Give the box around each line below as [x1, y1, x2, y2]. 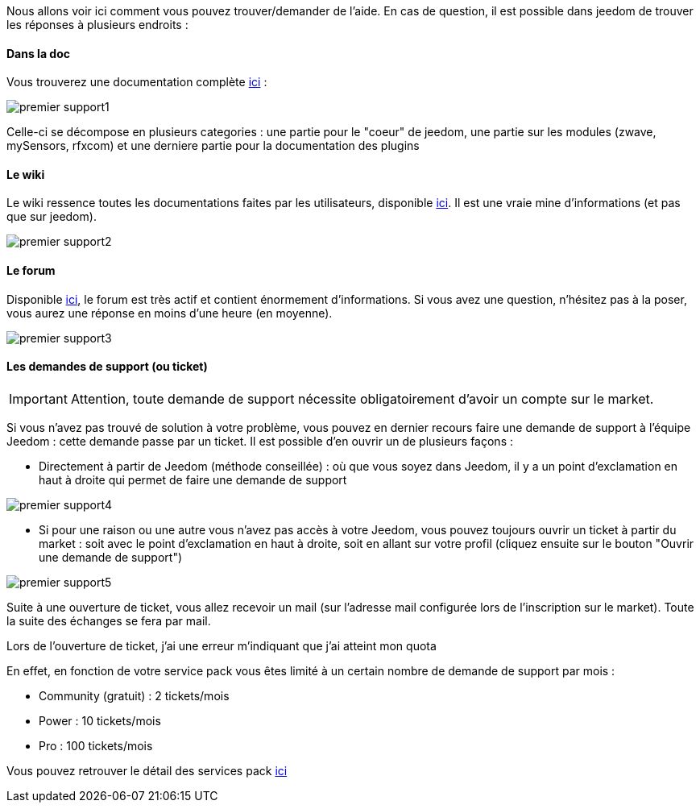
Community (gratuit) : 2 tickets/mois [39, 688, 230, 703]
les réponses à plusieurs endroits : [6, 18, 188, 31]
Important [9, 390, 68, 407]
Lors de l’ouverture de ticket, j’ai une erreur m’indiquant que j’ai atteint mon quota [6, 638, 437, 653]
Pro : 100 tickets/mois [39, 738, 153, 753]
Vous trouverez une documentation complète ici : [6, 75, 267, 89]
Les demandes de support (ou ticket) [6, 359, 208, 374]
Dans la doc [6, 46, 70, 60]
